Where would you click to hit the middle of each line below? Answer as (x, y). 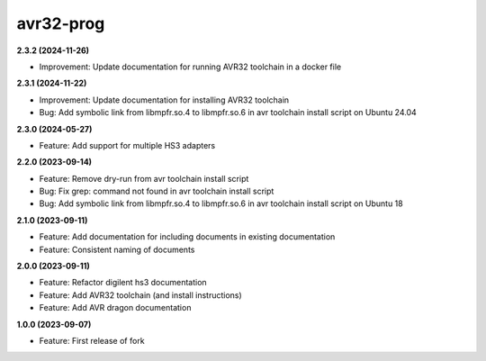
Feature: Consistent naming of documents (117, 249)
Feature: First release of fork (92, 340)
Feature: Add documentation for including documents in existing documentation (187, 237)
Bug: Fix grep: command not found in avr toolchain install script (157, 191)
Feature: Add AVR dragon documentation (115, 308)
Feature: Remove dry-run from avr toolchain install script (144, 178)
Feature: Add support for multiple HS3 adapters (127, 145)
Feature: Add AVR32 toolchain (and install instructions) (140, 295)
